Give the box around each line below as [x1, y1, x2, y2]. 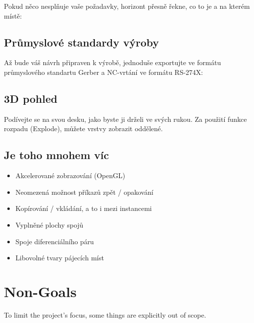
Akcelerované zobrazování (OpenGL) [15, 170, 126, 181]
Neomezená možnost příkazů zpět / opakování [15, 186, 153, 197]
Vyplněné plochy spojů [15, 219, 84, 230]
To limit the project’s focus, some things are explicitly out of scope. [4, 309, 206, 320]
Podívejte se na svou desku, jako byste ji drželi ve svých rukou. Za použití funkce [4, 114, 247, 124]
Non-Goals [4, 281, 77, 301]
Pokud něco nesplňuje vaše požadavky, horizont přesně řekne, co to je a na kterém [4, 1, 250, 11]
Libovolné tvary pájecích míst [15, 253, 104, 263]
